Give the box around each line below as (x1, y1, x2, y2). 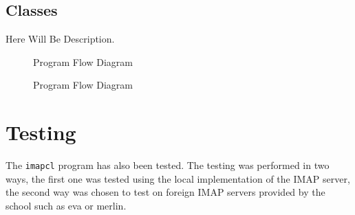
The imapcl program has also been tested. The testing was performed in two (6, 158, 330, 172)
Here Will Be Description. (6, 32, 115, 46)
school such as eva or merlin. (6, 198, 127, 212)
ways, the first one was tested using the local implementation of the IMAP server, (6, 171, 350, 185)
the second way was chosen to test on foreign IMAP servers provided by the (6, 185, 325, 199)
